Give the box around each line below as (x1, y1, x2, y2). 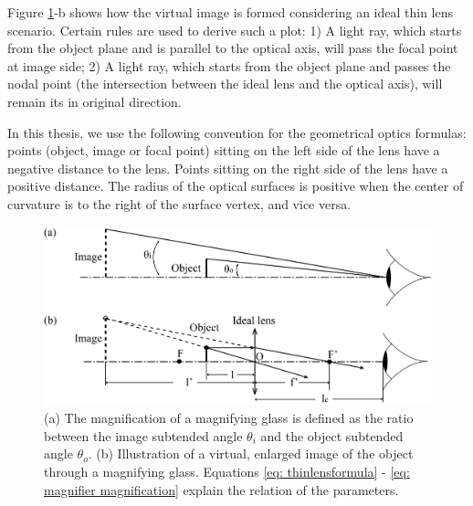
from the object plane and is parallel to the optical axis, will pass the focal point (7, 38, 458, 58)
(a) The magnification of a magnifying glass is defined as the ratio (44, 408, 414, 427)
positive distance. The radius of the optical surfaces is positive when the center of (7, 176, 464, 195)
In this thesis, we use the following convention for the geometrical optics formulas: (7, 122, 467, 142)
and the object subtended (260, 426, 404, 445)
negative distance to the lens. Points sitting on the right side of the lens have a (7, 158, 448, 177)
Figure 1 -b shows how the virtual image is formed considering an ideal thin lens (7, 3, 454, 21)
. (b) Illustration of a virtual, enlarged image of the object (88, 444, 414, 463)
